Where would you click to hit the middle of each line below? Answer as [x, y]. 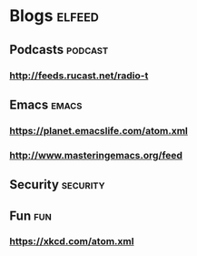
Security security [57, 184]
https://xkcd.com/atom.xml [72, 241]
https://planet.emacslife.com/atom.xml [98, 130]
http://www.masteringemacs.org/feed [96, 155]
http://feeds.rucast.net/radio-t [79, 76]
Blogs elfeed [54, 16]
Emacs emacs [46, 104]
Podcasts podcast [59, 50]
